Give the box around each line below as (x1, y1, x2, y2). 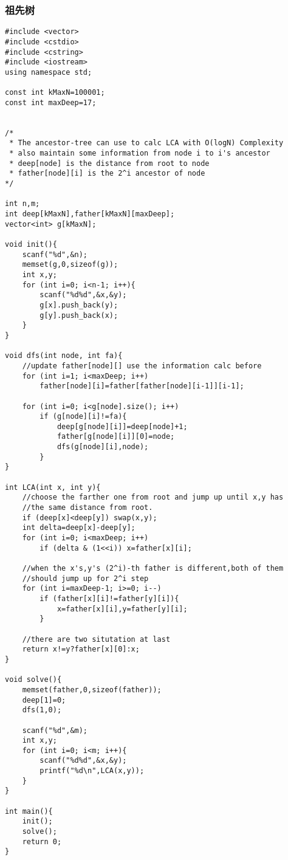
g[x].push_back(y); (39, 300, 118, 309)
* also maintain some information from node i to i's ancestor (9, 149, 270, 158)
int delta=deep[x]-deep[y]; (22, 523, 135, 532)
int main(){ (5, 807, 53, 816)
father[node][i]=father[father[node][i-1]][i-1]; (39, 382, 244, 391)
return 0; (22, 837, 62, 846)
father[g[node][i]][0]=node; (57, 432, 175, 441)
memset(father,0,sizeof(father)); (22, 685, 162, 694)
